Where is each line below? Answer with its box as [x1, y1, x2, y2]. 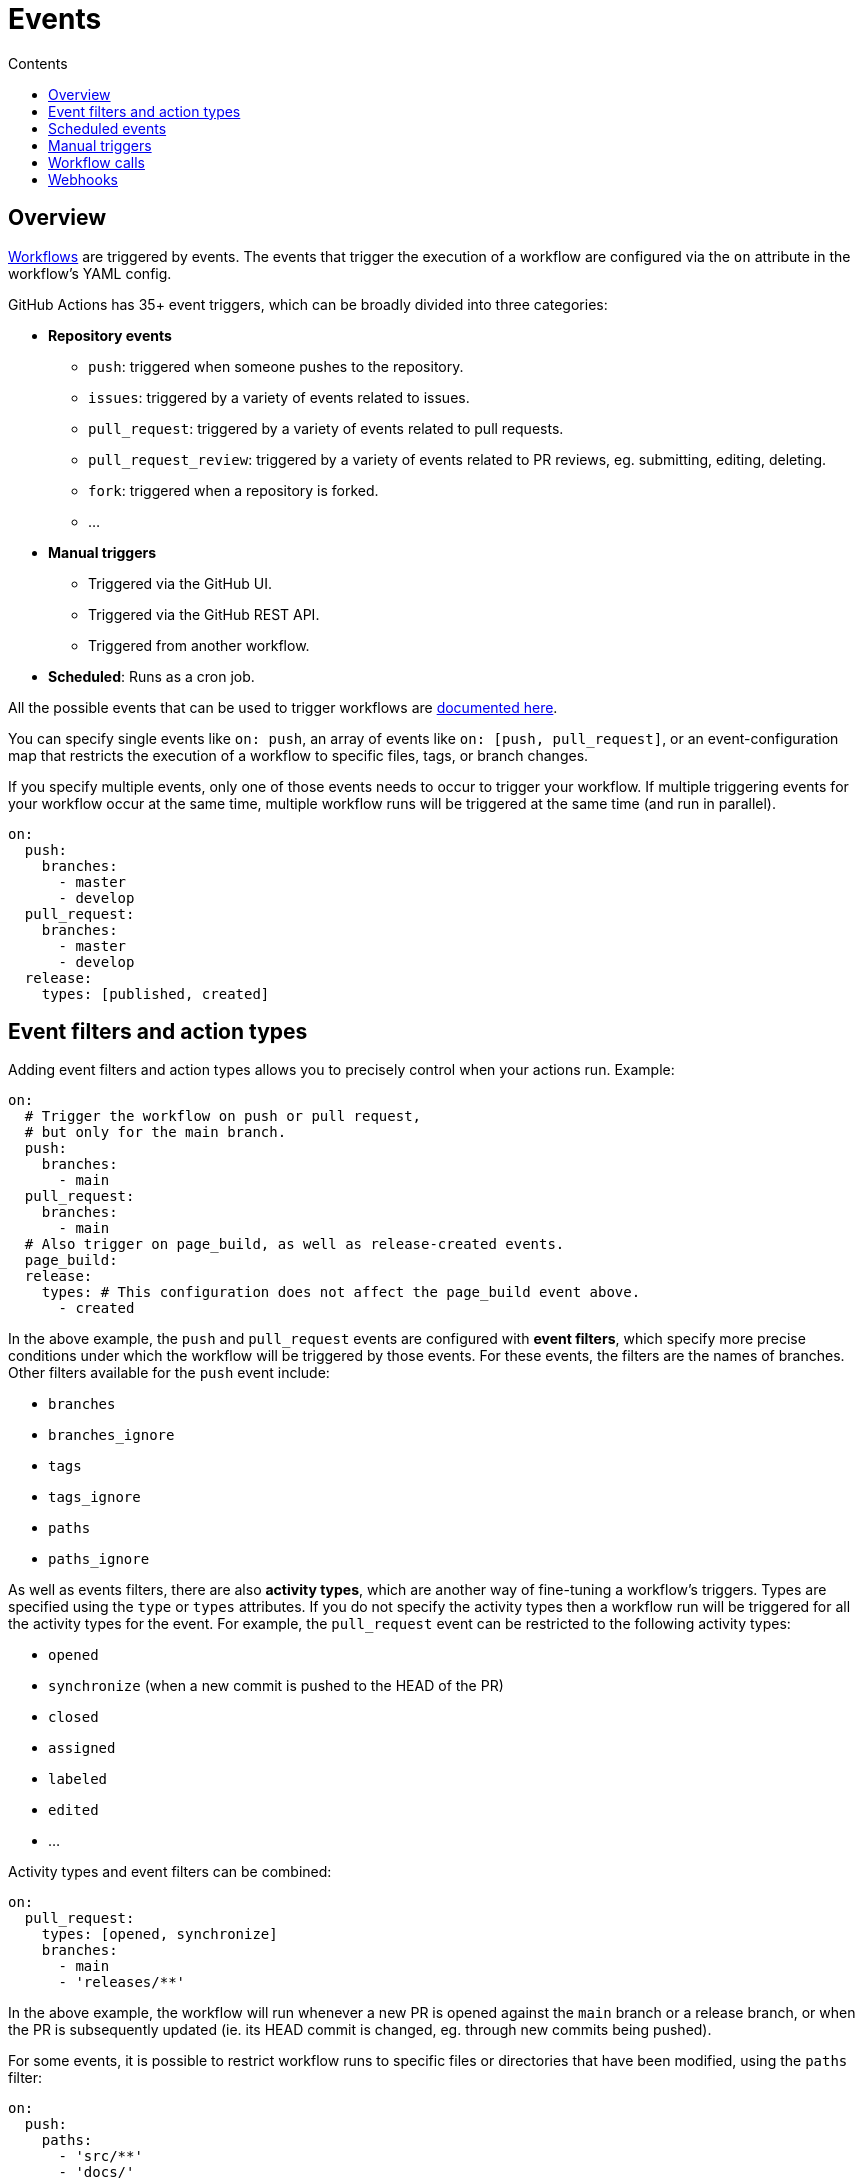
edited [48, 1802, 99, 1819]
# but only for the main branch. [24, 1124, 287, 1141]
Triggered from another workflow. [88, 636, 310, 654]
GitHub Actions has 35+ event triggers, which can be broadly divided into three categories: [8, 295, 608, 313]
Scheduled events [48, 119, 167, 137]
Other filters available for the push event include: [8, 1364, 330, 1382]
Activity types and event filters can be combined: [8, 1863, 332, 1881]
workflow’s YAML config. [8, 264, 172, 282]
